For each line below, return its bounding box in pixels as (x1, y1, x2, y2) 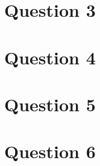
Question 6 (4, 139, 96, 164)
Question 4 (4, 45, 96, 69)
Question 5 (4, 91, 96, 116)
